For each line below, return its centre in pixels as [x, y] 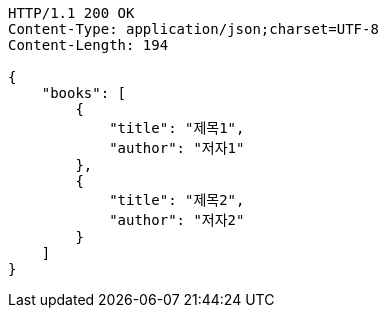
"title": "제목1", [177, 128]
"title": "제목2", [177, 200]
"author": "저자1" [177, 148]
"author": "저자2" [177, 220]
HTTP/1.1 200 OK [71, 13]
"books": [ [84, 93]
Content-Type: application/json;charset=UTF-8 [193, 29]
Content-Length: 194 [88, 45]
